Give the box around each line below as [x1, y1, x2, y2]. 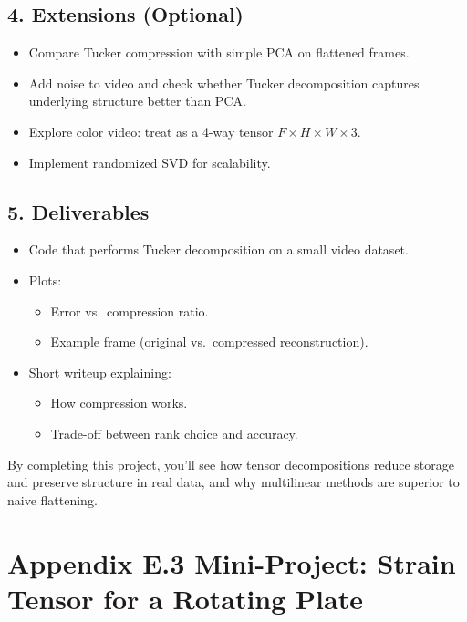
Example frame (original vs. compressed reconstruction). [50, 332, 368, 351]
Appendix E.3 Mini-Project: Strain [7, 544, 456, 581]
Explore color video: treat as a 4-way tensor [28, 121, 274, 140]
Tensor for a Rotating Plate [7, 579, 363, 617]
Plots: [28, 270, 62, 289]
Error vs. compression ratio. [50, 301, 209, 320]
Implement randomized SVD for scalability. [28, 152, 271, 171]
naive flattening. [7, 490, 98, 509]
